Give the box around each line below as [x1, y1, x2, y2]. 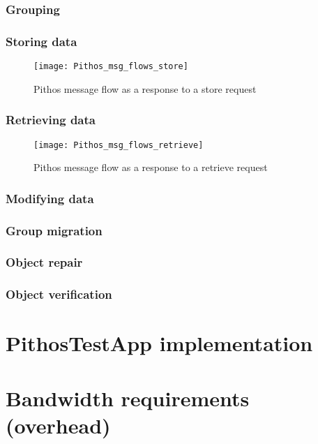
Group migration [6, 221, 103, 239]
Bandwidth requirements [6, 383, 250, 412]
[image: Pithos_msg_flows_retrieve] [33, 140, 204, 150]
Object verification [6, 286, 112, 303]
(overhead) [6, 410, 111, 439]
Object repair [6, 253, 83, 271]
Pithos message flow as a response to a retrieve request [33, 160, 268, 175]
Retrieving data [6, 111, 96, 128]
